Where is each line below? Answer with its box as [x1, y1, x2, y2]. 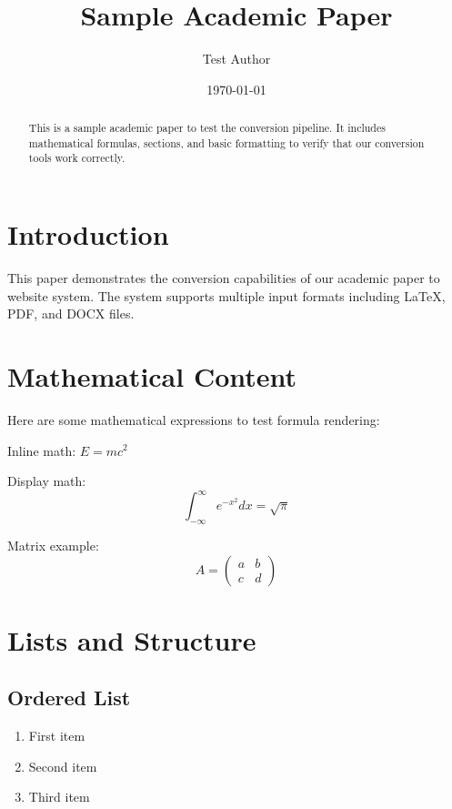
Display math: [7, 471, 86, 490]
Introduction [7, 216, 169, 253]
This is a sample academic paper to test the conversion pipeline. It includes [28, 120, 386, 136]
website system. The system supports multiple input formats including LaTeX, [7, 286, 446, 305]
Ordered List [7, 683, 131, 712]
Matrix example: [7, 536, 99, 554]
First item [28, 726, 85, 745]
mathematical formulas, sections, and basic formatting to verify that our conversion [28, 135, 425, 150]
